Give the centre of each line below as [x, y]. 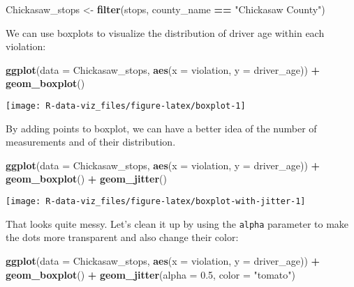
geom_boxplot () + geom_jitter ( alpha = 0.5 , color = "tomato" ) [150, 274]
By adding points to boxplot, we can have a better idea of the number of [161, 128]
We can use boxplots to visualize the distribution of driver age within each [165, 32]
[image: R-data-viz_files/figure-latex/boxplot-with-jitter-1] [156, 201]
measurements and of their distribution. [91, 142]
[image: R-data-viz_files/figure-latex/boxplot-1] [126, 106]
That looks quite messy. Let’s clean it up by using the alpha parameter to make [177, 223]
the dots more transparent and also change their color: [122, 237]
